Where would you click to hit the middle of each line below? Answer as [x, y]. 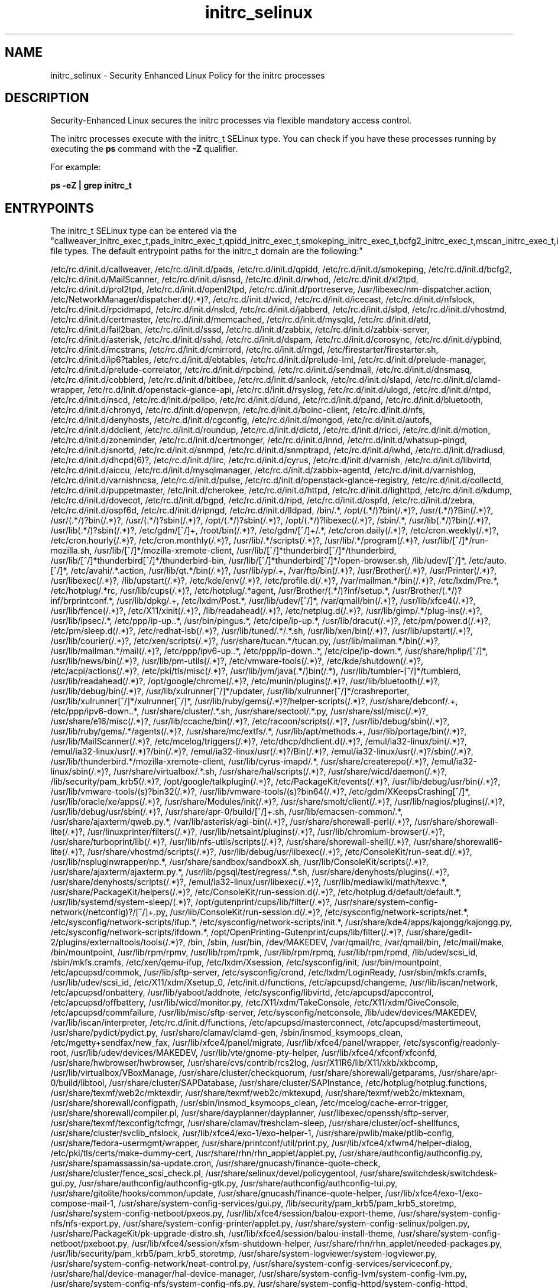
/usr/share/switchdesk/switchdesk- [429, 1173]
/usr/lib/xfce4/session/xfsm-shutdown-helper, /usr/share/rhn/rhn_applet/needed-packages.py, [317, 1244]
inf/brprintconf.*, [82, 601]
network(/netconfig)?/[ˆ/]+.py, [109, 912]
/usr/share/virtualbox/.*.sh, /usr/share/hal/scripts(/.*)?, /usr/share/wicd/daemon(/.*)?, [280, 772]
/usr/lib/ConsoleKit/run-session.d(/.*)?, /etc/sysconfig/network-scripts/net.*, [319, 912]
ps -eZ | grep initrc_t [91, 186]
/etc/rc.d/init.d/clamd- [458, 380]
